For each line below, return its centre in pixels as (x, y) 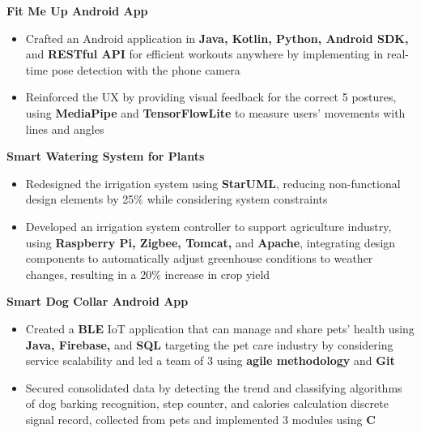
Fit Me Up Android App (77, 11)
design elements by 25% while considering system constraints (176, 199)
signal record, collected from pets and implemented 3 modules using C (200, 419)
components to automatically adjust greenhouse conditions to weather (199, 258)
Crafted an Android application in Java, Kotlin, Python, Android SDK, (217, 38)
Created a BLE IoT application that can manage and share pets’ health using (220, 328)
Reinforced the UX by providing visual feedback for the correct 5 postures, (211, 97)
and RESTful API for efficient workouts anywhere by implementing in (204, 54)
